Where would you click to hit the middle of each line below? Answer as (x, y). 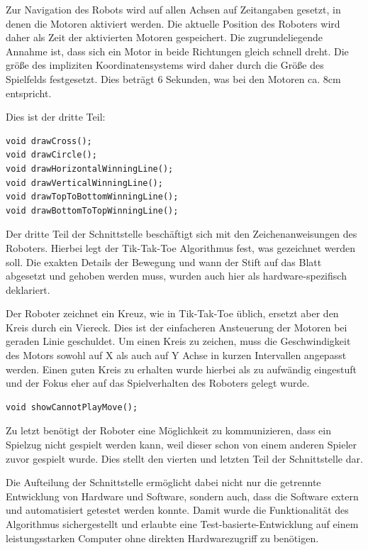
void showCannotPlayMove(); (72, 407)
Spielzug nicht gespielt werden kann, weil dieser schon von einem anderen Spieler (182, 445)
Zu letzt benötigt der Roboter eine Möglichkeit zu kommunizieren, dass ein (168, 430)
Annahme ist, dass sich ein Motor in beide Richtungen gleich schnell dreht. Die (177, 51)
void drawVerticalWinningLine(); (84, 183)
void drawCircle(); (51, 155)
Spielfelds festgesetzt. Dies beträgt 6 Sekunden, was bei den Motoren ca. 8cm (173, 78)
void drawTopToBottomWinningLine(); (92, 197)
